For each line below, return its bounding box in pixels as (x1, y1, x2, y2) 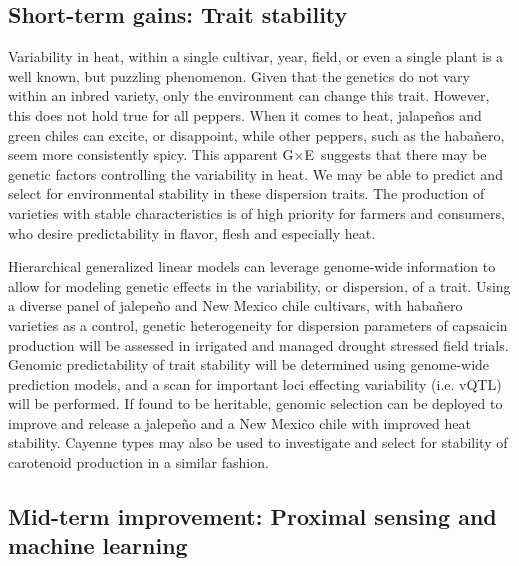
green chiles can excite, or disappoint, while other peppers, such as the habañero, (8, 124, 505, 145)
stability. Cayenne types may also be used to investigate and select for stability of (8, 432, 508, 453)
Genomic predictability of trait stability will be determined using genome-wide (8, 354, 490, 375)
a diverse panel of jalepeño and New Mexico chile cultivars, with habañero (8, 295, 463, 316)
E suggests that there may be (304, 144, 487, 165)
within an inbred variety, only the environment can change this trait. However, (8, 85, 490, 106)
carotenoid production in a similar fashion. (8, 452, 269, 473)
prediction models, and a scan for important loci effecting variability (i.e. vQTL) (8, 373, 502, 394)
